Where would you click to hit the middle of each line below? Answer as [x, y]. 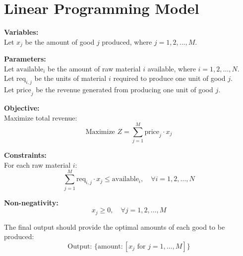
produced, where [127, 41]
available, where [172, 68]
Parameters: [25, 59]
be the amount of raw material [94, 68]
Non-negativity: [31, 202]
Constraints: [25, 155]
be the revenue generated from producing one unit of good [124, 90]
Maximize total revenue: [41, 117]
